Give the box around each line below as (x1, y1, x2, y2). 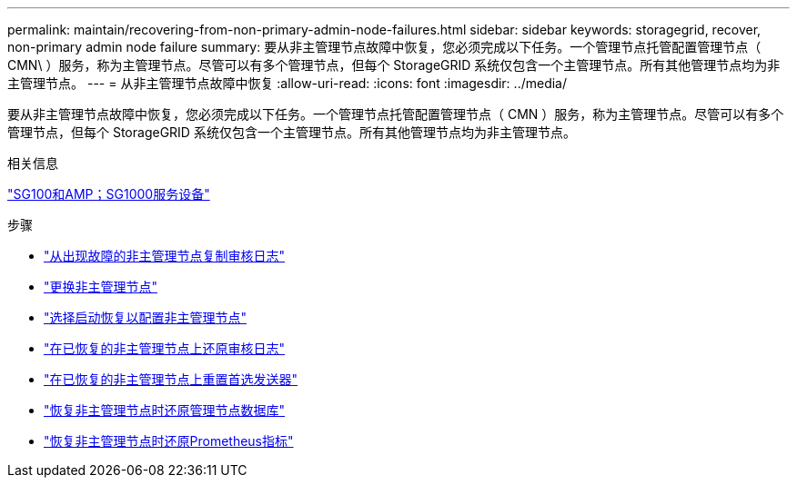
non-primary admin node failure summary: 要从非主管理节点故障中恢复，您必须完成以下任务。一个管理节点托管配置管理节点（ (7, 39, 762, 54)
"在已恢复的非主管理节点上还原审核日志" (44, 341, 286, 356)
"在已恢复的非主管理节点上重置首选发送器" (44, 371, 298, 387)
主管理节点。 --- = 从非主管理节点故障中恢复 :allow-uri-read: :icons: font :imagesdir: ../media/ (7, 75, 568, 91)
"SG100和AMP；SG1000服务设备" (7, 186, 210, 202)
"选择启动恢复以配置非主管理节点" (44, 310, 247, 325)
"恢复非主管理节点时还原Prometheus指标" (44, 433, 294, 449)
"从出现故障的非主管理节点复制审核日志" (44, 248, 286, 263)
